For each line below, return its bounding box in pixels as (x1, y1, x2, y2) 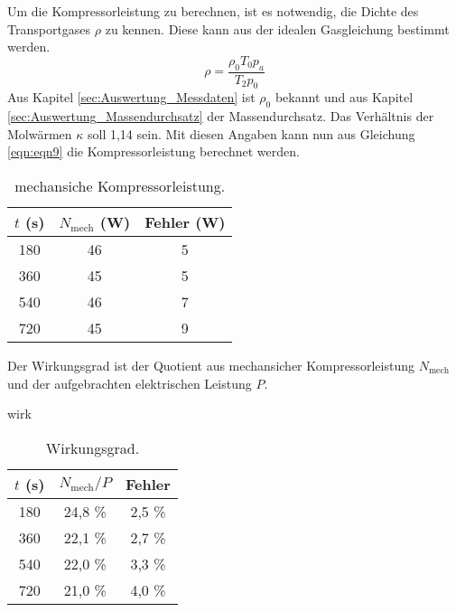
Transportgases (7, 19, 91, 38)
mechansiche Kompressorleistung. (14, 174, 226, 196)
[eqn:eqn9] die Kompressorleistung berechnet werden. (7, 142, 300, 161)
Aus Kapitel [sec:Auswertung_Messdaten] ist (7, 88, 256, 107)
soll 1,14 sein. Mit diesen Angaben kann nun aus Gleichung (88, 124, 415, 143)
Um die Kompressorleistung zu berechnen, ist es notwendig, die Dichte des (7, 2, 419, 20)
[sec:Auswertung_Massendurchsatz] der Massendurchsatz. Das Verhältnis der (7, 107, 434, 126)
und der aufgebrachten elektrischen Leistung (7, 373, 252, 392)
